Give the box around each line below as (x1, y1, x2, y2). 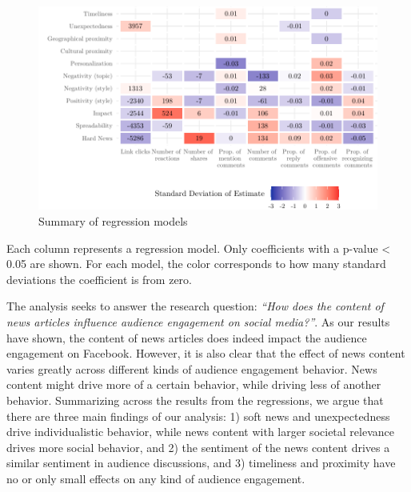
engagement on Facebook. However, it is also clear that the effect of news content (6, 345, 405, 362)
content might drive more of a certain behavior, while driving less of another (6, 376, 381, 393)
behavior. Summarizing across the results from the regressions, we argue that (6, 391, 384, 408)
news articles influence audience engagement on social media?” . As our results (6, 313, 390, 330)
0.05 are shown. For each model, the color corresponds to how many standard (6, 255, 386, 272)
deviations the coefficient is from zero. (6, 270, 192, 287)
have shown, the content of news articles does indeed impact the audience (6, 329, 367, 346)
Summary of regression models (38, 212, 188, 229)
